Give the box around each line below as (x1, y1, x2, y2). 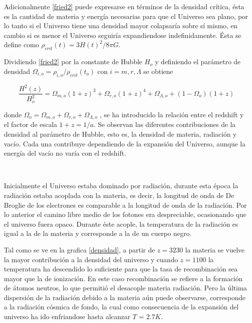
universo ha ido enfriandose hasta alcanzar (4, 311, 130, 322)
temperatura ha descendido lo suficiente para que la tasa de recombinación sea (4, 264, 238, 274)
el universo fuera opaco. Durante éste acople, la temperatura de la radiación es (4, 218, 238, 229)
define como (4, 39, 39, 50)
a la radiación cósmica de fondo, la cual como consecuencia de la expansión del (4, 302, 239, 312)
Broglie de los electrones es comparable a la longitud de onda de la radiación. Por (4, 199, 247, 210)
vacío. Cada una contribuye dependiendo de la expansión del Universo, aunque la (4, 138, 246, 148)
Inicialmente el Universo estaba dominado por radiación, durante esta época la (4, 180, 238, 191)
